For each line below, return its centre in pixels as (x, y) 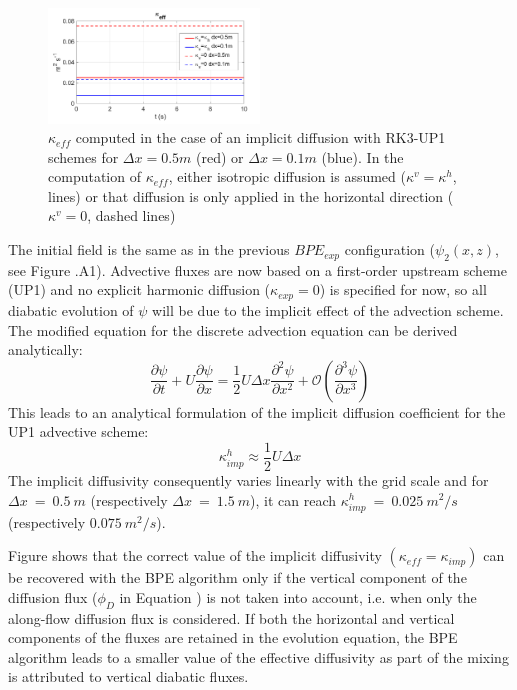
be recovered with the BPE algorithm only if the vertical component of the (237, 577)
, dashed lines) (131, 215)
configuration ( (390, 249)
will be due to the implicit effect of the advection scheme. (328, 309)
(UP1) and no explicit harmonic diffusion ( (139, 289)
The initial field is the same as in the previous (149, 249)
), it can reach (293, 499)
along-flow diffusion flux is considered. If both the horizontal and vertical (231, 617)
